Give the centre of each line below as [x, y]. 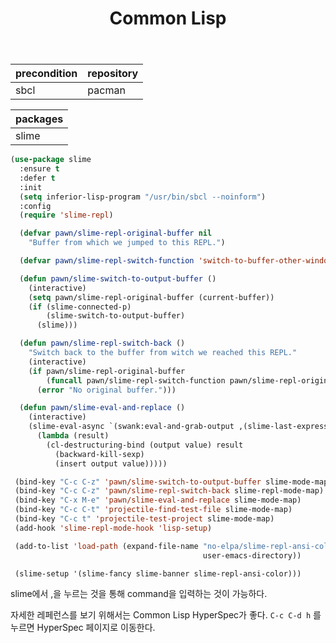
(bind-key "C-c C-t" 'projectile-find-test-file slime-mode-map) [153, 510]
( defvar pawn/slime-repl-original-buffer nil [116, 233]
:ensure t [39, 169]
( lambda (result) [73, 436]
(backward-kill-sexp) [99, 454]
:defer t [37, 178]
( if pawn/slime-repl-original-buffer [107, 371]
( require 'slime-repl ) [66, 215]
